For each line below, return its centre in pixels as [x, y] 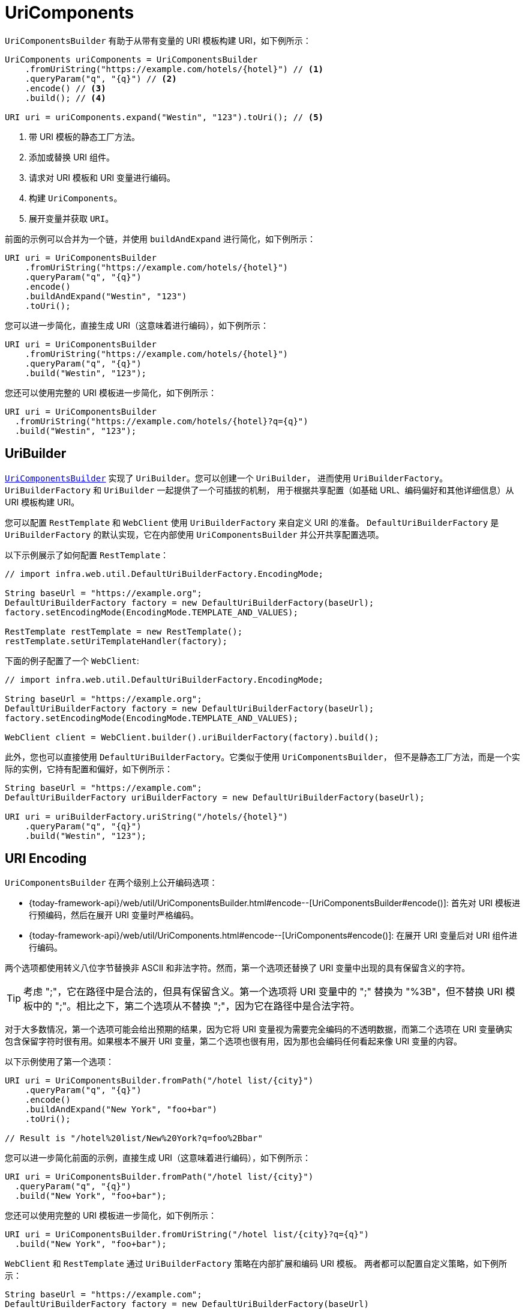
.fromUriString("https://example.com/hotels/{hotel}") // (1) [174, 69]
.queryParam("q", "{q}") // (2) [101, 78]
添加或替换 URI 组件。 [72, 157]
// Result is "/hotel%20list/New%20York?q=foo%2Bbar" [134, 1138]
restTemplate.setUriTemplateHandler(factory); [116, 641]
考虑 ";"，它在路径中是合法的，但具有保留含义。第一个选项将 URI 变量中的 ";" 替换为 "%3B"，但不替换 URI [263, 992]
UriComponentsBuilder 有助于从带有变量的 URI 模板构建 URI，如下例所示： [158, 40]
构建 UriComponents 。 [76, 198]
